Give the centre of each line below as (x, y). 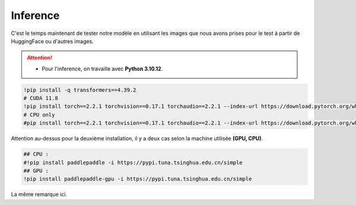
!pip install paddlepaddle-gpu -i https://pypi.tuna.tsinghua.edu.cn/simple (138, 179)
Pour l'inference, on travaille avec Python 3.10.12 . (102, 69)
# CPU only (39, 115)
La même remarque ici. (39, 194)
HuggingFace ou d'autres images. (53, 41)
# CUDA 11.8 (41, 98)
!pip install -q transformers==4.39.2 (80, 90)
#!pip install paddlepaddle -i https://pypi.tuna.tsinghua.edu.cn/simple (133, 162)
